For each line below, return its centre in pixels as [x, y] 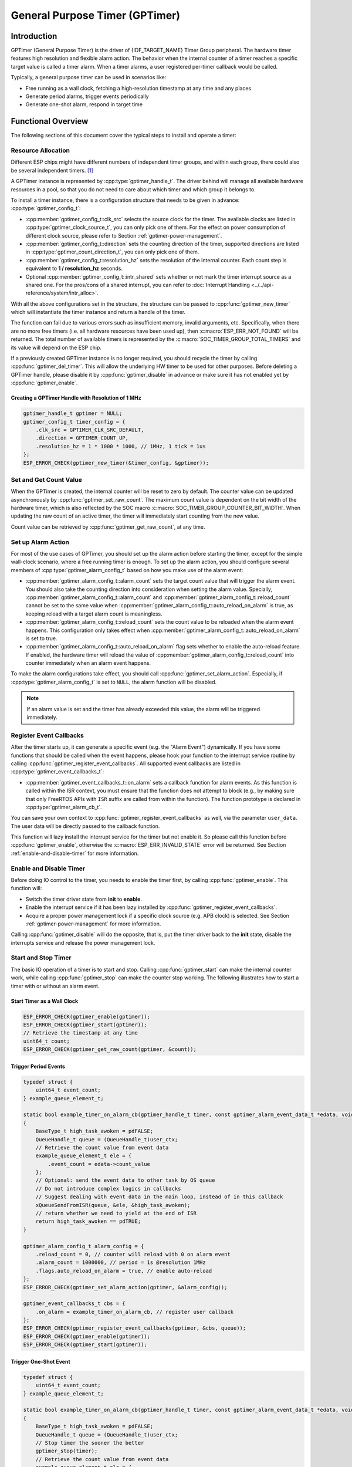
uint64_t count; [47, 1041]
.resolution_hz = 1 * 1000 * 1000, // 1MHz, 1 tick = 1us [121, 446]
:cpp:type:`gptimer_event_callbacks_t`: [57, 772]
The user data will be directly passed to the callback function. [85, 826]
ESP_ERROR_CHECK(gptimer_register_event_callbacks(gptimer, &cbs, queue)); [135, 1328]
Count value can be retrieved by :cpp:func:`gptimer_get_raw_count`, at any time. [108, 527]
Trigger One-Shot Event [40, 1361]
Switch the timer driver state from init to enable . [84, 899]
